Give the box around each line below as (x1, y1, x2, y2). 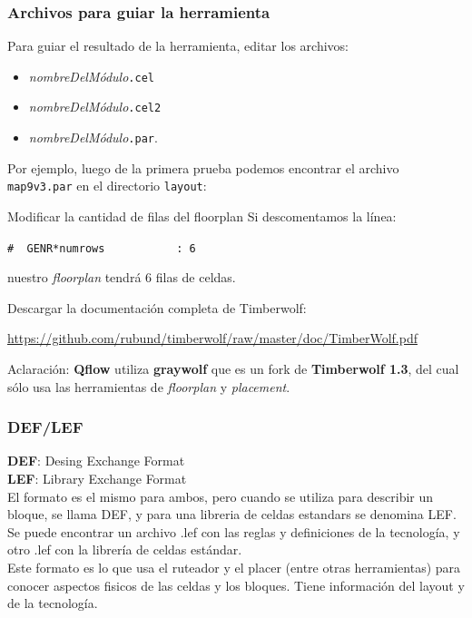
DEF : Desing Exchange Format (7, 451, 185, 470)
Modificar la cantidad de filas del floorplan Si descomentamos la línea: (7, 207, 397, 226)
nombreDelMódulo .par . (28, 128, 158, 147)
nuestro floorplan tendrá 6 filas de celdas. (7, 268, 236, 287)
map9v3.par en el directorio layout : (7, 176, 207, 195)
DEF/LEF (7, 416, 84, 438)
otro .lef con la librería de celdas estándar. (7, 540, 242, 559)
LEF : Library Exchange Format (7, 469, 187, 488)
